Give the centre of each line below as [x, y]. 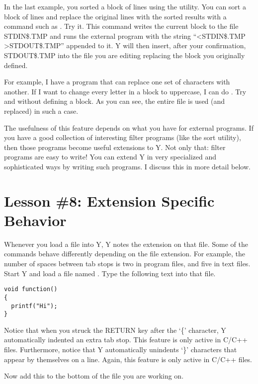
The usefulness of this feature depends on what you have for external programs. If [129, 127]
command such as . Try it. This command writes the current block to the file [121, 26]
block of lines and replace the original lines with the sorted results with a [115, 16]
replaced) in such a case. [41, 111]
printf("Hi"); [34, 306]
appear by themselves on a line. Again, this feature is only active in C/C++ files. [128, 359]
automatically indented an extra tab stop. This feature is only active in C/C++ [126, 340]
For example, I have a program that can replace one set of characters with [117, 82]
